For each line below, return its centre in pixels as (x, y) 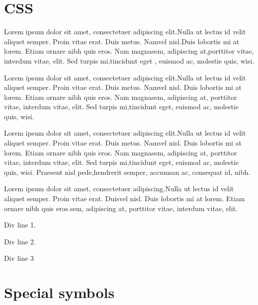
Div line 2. (20, 241)
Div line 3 (19, 258)
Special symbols (59, 292)
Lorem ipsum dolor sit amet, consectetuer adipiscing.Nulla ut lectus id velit (119, 189)
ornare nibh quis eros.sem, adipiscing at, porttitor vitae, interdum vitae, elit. (121, 208)
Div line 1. (20, 225)
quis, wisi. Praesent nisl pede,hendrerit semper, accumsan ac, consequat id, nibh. (127, 172)
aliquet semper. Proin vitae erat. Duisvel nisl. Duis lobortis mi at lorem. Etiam (125, 198)
